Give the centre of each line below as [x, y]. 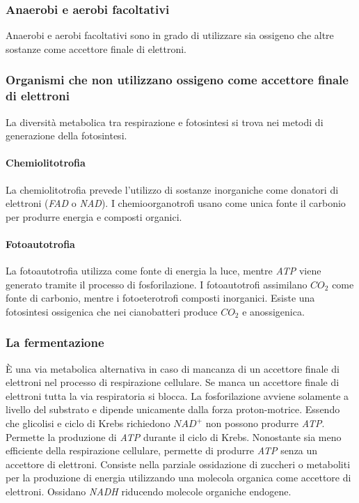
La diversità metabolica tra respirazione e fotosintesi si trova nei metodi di [165, 122]
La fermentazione [55, 342]
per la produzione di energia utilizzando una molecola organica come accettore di [178, 478]
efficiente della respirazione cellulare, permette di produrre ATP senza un [162, 450]
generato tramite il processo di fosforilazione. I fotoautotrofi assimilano [157, 284]
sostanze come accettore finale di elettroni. [96, 48]
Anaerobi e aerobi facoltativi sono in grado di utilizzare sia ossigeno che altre [170, 35]
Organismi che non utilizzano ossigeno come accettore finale [177, 80]
